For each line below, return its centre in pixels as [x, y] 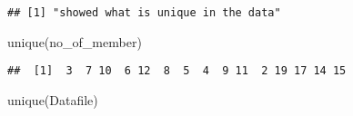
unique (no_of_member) [75, 41]
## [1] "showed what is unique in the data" [144, 13]
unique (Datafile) [53, 99]
